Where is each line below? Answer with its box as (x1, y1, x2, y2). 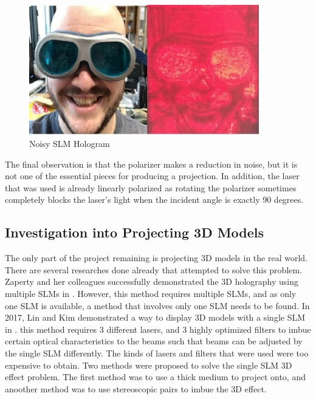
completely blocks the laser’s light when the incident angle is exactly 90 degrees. (5, 193, 304, 206)
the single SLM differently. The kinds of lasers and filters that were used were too (5, 346, 309, 359)
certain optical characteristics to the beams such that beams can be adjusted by (5, 335, 303, 347)
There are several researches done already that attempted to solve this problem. (5, 263, 303, 276)
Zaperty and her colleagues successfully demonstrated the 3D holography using (5, 275, 299, 288)
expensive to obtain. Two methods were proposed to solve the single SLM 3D (5, 358, 292, 371)
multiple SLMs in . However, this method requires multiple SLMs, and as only (5, 287, 297, 300)
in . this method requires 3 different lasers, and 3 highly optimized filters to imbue (5, 322, 311, 335)
